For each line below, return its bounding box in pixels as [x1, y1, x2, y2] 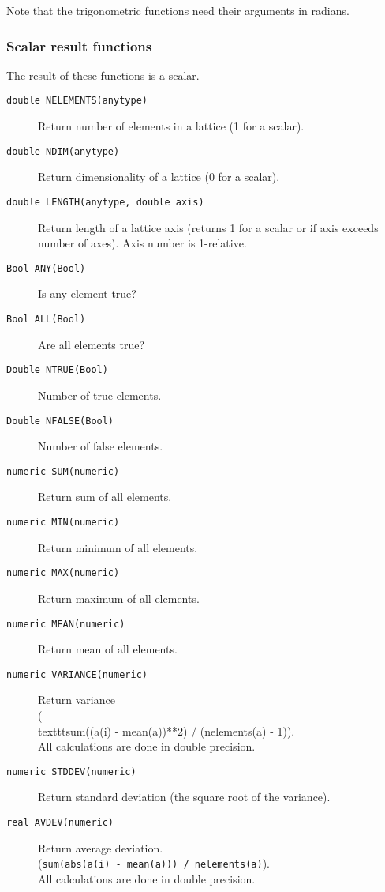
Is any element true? [38, 285, 136, 302]
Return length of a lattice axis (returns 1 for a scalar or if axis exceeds [38, 219, 379, 235]
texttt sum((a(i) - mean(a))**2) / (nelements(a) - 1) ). [38, 722, 295, 739]
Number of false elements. [38, 438, 163, 454]
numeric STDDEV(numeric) [6, 766, 136, 777]
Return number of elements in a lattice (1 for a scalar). [38, 118, 305, 134]
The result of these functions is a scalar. [6, 66, 200, 83]
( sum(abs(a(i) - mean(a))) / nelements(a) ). [38, 855, 270, 871]
